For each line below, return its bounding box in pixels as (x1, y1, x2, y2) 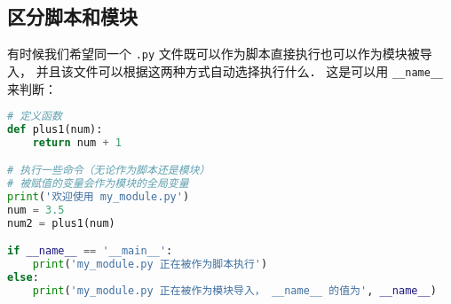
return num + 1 (32, 136, 122, 149)
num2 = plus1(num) (7, 216, 115, 230)
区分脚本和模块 (7, 3, 138, 30)
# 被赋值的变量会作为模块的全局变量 (7, 177, 189, 191)
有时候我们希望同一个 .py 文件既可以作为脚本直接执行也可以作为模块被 (7, 44, 420, 63)
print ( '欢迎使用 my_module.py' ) (7, 191, 190, 204)
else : (7, 271, 39, 285)
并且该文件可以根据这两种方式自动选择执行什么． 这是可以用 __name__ (36, 61, 444, 80)
